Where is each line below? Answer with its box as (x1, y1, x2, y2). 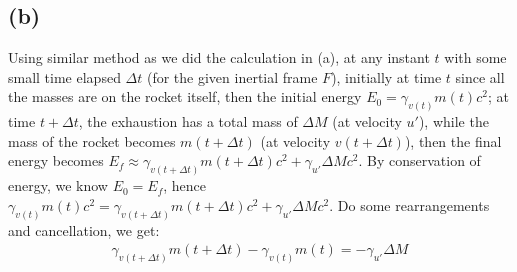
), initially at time (331, 66, 442, 87)
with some (444, 47, 507, 68)
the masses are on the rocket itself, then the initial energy (8, 86, 362, 107)
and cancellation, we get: (8, 219, 160, 240)
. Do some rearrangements (329, 194, 490, 215)
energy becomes (8, 150, 104, 171)
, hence (163, 175, 207, 196)
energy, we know (8, 175, 108, 196)
